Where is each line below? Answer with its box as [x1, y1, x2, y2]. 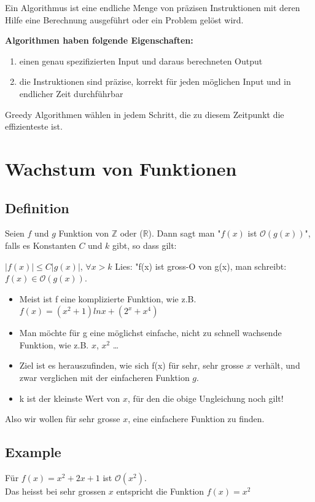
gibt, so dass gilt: [112, 238, 177, 251]
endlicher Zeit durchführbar [19, 87, 123, 100]
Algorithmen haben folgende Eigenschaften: [5, 34, 193, 47]
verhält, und [254, 359, 300, 372]
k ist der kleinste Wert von [19, 391, 120, 404]
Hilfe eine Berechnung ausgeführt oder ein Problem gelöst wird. [5, 13, 244, 26]
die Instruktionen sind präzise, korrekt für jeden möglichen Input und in [19, 75, 291, 88]
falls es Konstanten [5, 238, 76, 251]
